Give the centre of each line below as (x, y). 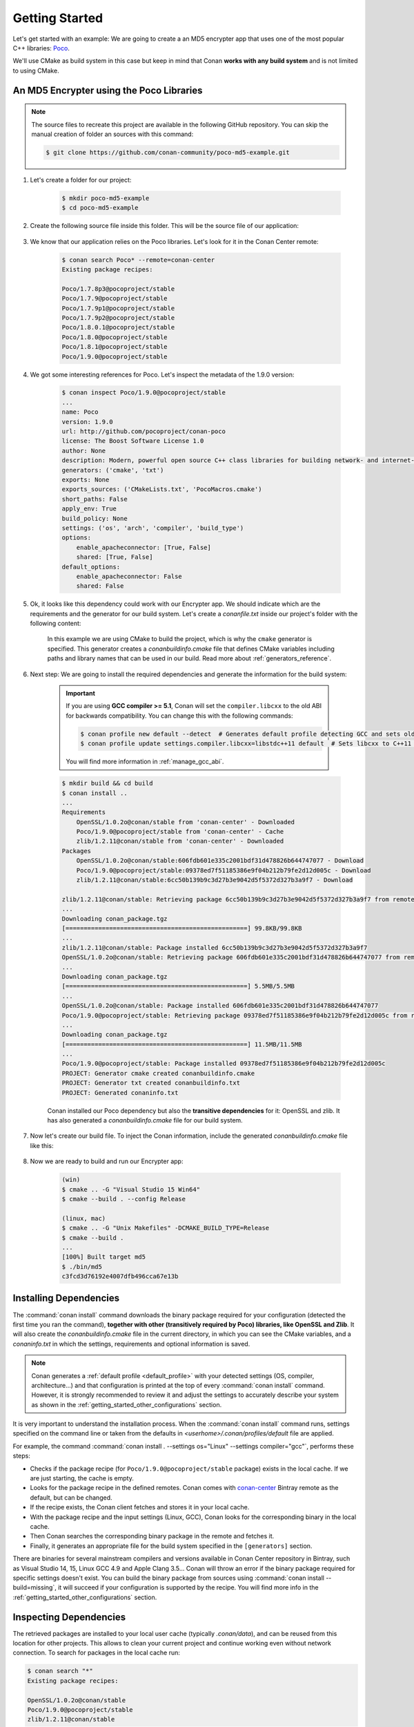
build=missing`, (34, 1587)
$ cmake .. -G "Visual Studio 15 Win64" (131, 1189)
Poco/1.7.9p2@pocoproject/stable (118, 317)
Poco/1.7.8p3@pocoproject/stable (118, 289)
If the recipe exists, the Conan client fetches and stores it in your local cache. (140, 1507)
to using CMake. (36, 70)
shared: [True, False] (115, 557)
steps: (21, 1456)
